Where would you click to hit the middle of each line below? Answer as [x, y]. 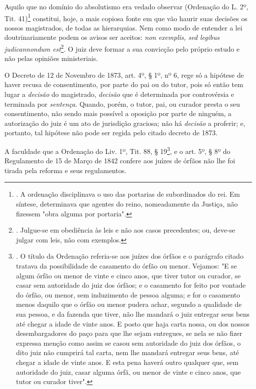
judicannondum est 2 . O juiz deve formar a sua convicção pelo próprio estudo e [122, 48]
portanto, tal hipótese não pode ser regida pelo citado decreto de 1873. [111, 133]
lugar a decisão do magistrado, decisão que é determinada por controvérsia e [119, 94]
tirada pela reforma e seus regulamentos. [66, 170]
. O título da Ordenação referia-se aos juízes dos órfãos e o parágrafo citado [130, 256]
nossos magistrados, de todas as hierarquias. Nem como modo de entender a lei [124, 27]
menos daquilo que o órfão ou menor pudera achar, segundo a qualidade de [129, 304]
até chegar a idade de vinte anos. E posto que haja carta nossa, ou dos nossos [133, 323]
